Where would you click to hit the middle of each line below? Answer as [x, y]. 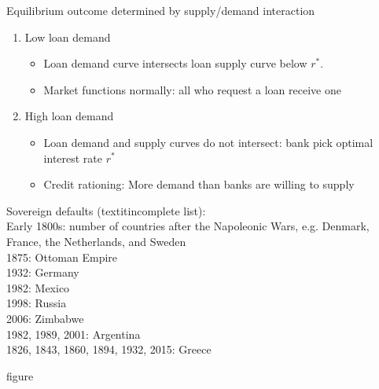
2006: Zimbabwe [45, 318]
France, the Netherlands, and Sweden [96, 241]
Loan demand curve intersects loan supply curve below [175, 63]
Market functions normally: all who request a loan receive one [192, 89]
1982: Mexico [38, 287]
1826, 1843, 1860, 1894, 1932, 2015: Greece [109, 349]
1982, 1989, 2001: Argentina [74, 334]
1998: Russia [37, 303]
